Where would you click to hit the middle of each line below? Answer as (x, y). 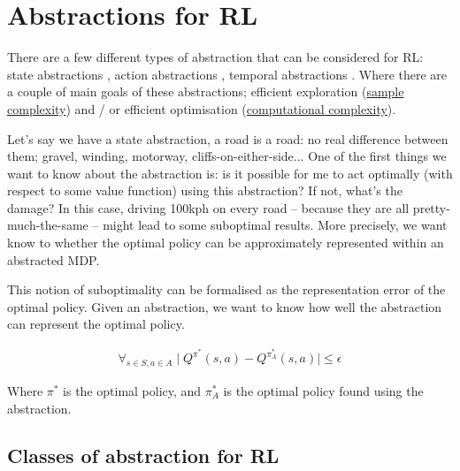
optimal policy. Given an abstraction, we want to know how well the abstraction (225, 306)
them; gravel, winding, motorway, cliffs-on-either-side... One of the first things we (227, 156)
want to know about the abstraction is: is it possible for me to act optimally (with (230, 173)
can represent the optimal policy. (96, 324)
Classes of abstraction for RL (143, 456)
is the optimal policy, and (132, 390)
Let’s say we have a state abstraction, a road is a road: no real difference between (228, 138)
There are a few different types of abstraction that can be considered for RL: (215, 57)
